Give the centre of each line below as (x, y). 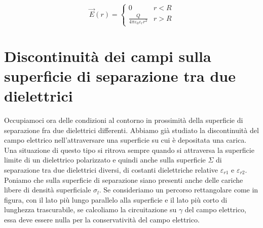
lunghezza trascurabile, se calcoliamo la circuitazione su (90, 209)
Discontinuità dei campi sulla (108, 56)
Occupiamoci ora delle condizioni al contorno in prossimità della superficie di (124, 120)
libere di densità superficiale (48, 190)
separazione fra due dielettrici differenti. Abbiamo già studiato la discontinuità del (131, 130)
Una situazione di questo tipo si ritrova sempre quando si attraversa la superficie (129, 150)
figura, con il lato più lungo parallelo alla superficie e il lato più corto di (116, 199)
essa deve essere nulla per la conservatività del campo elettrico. (102, 219)
